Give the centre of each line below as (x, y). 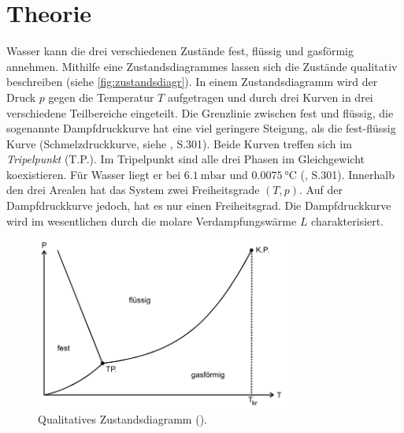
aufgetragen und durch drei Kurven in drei (270, 97)
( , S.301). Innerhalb (347, 174)
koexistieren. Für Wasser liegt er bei (94, 174)
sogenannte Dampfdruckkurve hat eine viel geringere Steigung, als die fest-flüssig (201, 128)
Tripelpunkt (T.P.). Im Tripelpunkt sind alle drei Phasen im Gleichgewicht (185, 159)
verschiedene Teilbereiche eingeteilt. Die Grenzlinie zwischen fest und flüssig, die (200, 112)
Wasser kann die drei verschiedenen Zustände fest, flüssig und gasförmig (180, 51)
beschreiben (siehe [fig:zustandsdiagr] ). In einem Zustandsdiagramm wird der (192, 82)
